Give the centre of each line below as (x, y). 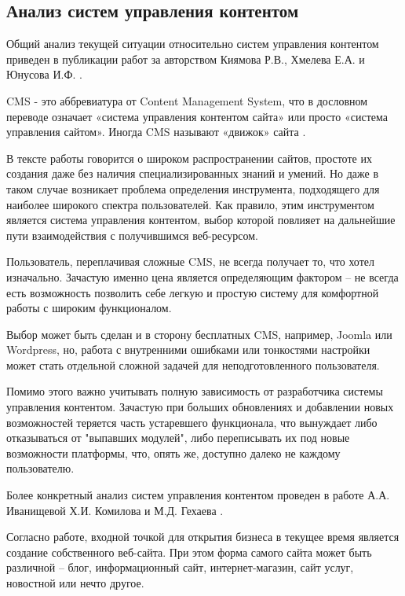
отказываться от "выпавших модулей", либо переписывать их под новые (178, 438)
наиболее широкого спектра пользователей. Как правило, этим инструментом (190, 204)
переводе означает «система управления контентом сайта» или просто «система (197, 116)
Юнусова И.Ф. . (44, 74)
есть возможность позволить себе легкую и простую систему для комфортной (193, 292)
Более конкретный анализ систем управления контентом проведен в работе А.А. (198, 495)
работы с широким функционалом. (89, 308)
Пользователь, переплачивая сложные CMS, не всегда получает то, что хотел (190, 261)
